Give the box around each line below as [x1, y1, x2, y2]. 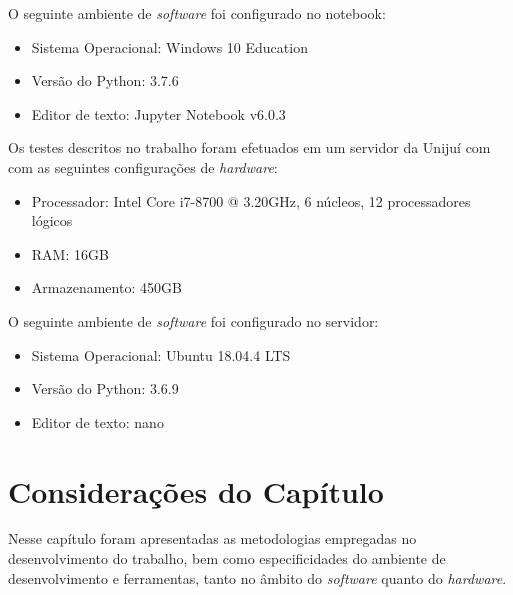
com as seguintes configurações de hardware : [8, 156, 278, 177]
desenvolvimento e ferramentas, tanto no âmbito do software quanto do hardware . [8, 567, 507, 588]
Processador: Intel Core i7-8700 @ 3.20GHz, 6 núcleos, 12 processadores [31, 190, 471, 211]
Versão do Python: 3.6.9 [31, 378, 179, 399]
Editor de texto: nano [31, 411, 164, 432]
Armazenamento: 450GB [31, 277, 182, 298]
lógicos [31, 210, 73, 231]
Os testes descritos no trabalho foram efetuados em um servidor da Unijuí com [8, 137, 491, 158]
